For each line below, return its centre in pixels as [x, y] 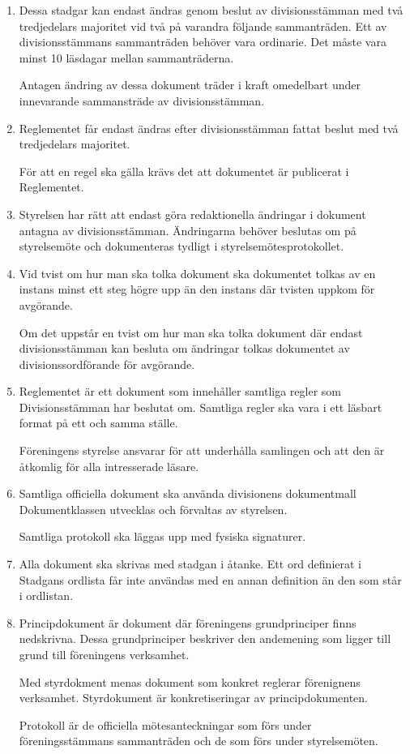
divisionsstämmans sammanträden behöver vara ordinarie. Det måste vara [203, 42]
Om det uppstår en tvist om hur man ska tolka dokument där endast [191, 332]
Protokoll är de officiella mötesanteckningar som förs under [165, 724]
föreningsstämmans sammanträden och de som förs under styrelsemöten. [199, 741]
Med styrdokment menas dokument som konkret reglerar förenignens [190, 681]
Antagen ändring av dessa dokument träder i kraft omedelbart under [190, 85]
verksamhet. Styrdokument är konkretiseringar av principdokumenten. [194, 698]
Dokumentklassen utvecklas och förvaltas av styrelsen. [153, 509]
